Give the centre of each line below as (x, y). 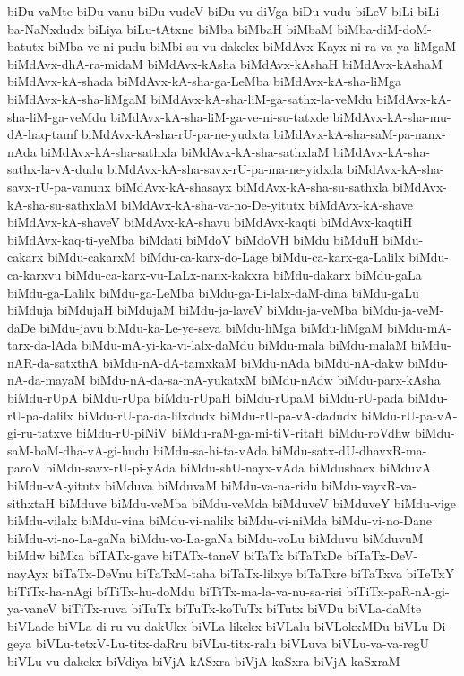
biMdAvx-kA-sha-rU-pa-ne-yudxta (175, 134)
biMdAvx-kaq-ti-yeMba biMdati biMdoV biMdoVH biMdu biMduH (193, 239)
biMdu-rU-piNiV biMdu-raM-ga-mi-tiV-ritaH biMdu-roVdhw (243, 433)
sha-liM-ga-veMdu (57, 116)
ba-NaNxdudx (46, 28)
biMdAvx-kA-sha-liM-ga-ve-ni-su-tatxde (219, 116)
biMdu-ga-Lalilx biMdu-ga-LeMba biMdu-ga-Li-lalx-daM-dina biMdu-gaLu (213, 292)
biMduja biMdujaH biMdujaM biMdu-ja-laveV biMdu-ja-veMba (183, 310)
